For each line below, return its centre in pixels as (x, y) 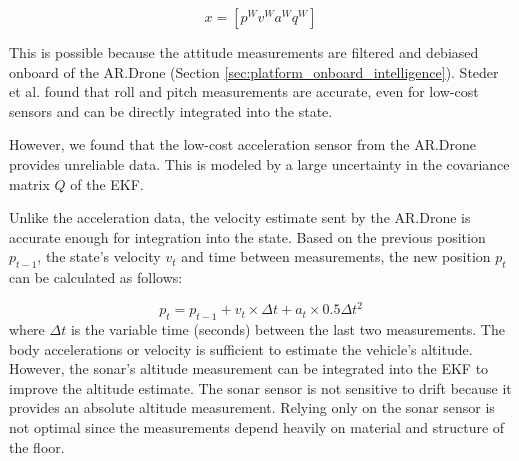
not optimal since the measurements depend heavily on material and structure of (257, 427)
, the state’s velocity (99, 256)
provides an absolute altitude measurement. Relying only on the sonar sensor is (252, 407)
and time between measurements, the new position (336, 256)
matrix (29, 183)
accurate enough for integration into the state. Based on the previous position (247, 236)
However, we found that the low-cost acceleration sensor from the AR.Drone (243, 144)
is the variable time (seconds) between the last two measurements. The (287, 329)
